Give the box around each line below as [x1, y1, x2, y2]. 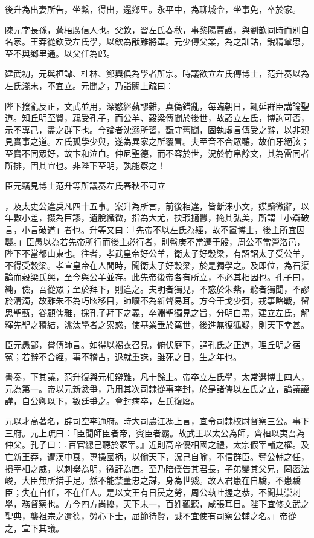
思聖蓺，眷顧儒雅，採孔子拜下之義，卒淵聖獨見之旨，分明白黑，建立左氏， [5, 306, 301, 319]
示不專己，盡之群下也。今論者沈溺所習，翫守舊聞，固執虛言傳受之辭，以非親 [5, 123, 309, 136]
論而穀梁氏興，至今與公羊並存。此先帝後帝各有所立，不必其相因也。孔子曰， [5, 271, 309, 283]
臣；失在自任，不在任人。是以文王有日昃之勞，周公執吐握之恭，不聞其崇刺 [5, 485, 301, 498]
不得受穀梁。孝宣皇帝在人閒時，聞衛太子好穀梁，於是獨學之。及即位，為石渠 [5, 258, 309, 271]
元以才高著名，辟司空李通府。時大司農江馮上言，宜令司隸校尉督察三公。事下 [5, 415, 309, 427]
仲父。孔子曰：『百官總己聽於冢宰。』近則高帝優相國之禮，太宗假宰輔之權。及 [5, 438, 309, 451]
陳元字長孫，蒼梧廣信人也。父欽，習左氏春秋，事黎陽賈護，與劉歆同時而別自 [5, 23, 309, 36]
